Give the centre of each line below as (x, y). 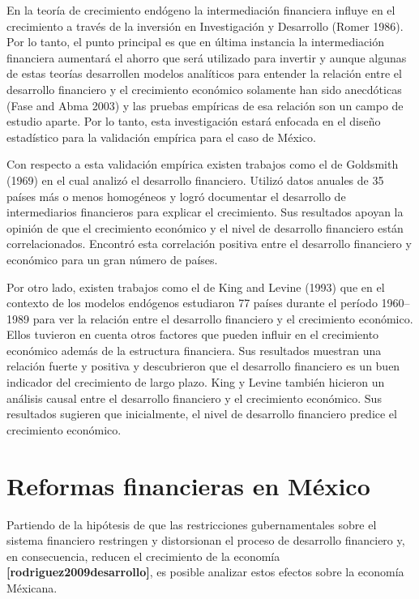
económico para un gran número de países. (112, 259)
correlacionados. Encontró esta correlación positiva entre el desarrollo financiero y (209, 244)
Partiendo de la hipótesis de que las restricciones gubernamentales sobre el (192, 524)
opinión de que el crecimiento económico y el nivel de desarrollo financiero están (205, 227)
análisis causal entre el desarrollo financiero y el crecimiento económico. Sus (194, 398)
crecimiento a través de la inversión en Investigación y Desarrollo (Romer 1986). (205, 26)
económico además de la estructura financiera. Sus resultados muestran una (194, 350)
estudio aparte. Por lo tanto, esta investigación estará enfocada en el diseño (194, 121)
